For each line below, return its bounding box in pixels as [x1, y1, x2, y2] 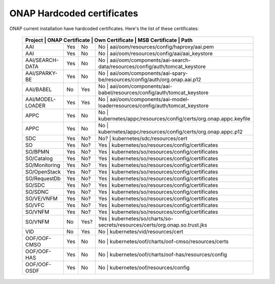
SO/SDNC [25, 188, 49, 195]
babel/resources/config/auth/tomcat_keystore [98, 89, 209, 96]
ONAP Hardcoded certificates [9, 8, 139, 19]
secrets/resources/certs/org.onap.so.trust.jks [98, 221, 207, 229]
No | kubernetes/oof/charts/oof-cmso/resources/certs [98, 238, 229, 245]
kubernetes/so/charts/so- [111, 215, 174, 222]
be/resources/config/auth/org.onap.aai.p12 [98, 76, 201, 83]
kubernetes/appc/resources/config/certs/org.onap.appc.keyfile [98, 115, 251, 122]
